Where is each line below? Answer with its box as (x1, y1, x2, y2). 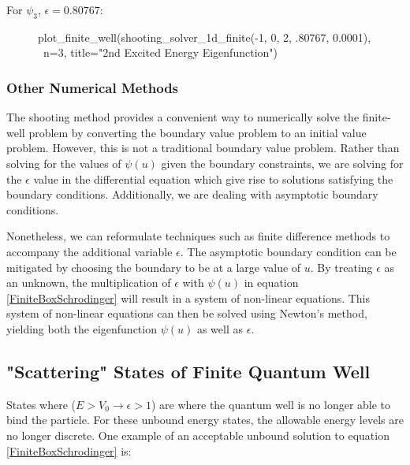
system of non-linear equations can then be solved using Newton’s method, (6, 305, 367, 322)
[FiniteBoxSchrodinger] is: (6, 442, 132, 459)
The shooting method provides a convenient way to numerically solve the (6, 109, 360, 125)
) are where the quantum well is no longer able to (151, 396, 391, 412)
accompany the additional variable (6, 243, 173, 259)
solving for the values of (6, 154, 121, 171)
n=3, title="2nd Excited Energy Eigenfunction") (43, 44, 278, 61)
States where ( (6, 396, 76, 412)
